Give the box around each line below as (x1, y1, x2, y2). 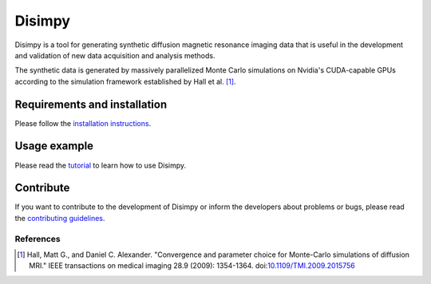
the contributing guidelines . (14, 213, 105, 223)
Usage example (14, 140, 94, 153)
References (14, 233, 61, 244)
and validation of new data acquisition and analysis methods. (14, 50, 215, 60)
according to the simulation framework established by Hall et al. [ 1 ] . (14, 77, 236, 86)
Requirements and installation (14, 97, 168, 111)
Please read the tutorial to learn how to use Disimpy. (14, 160, 187, 170)
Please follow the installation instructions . (14, 118, 152, 128)
